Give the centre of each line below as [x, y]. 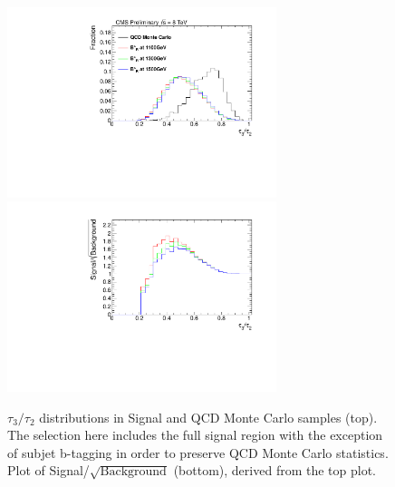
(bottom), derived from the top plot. [275, 470]
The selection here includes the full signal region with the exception [195, 435]
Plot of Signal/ [48, 470]
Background [133, 472]
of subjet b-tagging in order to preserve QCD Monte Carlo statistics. [198, 452]
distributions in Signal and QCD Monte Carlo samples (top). [208, 417]
